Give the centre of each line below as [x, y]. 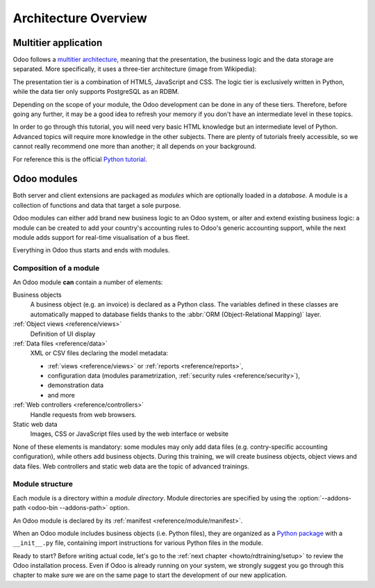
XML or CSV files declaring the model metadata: [99, 353]
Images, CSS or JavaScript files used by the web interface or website [130, 434]
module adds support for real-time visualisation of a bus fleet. [101, 238]
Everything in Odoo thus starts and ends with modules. [91, 250]
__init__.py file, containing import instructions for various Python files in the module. [138, 543]
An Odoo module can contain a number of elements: [88, 282]
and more [61, 395]
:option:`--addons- [325, 498]
